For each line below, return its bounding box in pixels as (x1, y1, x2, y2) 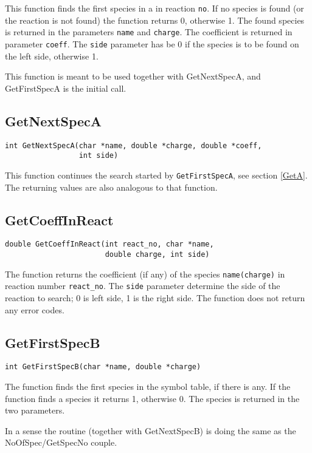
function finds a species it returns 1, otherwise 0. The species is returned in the (5, 392, 300, 404)
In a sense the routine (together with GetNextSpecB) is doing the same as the (5, 424, 296, 437)
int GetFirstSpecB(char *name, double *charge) (5, 363, 201, 372)
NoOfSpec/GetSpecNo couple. (5, 436, 117, 449)
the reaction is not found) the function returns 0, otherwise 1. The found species (5, 13, 305, 26)
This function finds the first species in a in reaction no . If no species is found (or (5, 2, 304, 14)
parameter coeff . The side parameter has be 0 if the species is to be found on (5, 37, 299, 50)
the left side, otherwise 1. (5, 49, 99, 62)
